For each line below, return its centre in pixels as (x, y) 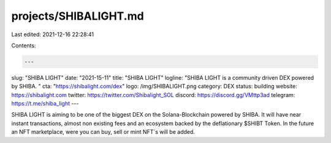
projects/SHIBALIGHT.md (78, 16)
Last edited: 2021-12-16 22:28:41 (53, 34)
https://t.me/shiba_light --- (45, 104)
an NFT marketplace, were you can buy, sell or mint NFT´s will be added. (103, 132)
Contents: (24, 45)
